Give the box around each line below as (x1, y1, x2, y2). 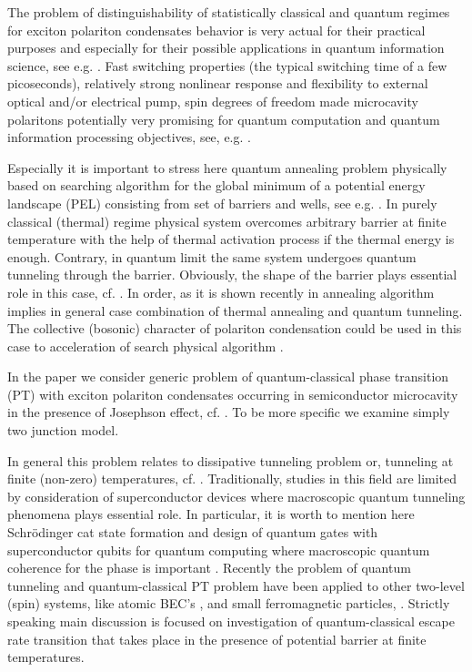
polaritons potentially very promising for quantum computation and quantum (7, 109, 440, 128)
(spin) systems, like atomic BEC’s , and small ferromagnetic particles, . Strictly (7, 594, 450, 613)
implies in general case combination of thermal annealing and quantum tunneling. (7, 300, 463, 320)
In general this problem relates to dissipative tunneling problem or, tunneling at (7, 451, 454, 470)
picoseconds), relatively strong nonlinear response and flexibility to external (7, 74, 428, 93)
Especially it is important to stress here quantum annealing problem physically (7, 158, 447, 177)
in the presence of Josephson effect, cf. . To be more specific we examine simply (7, 402, 450, 422)
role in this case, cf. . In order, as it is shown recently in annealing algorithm (7, 282, 435, 301)
